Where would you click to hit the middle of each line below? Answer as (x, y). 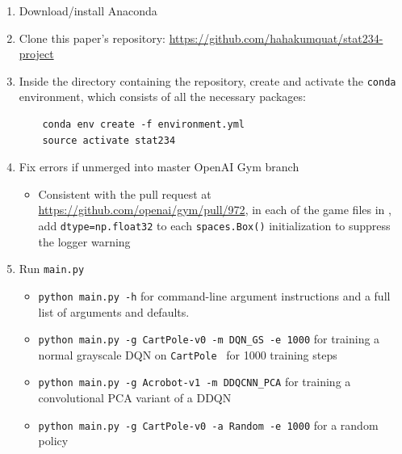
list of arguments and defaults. (114, 311)
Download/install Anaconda (88, 11)
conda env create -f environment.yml (143, 125)
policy (53, 441)
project (36, 54)
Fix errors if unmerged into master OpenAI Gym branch (159, 167)
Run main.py (52, 269)
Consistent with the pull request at (125, 193)
